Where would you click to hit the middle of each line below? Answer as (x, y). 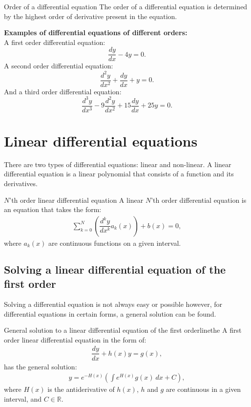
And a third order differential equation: (63, 91)
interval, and (23, 398)
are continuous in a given (203, 389)
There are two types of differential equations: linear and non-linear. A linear (118, 164)
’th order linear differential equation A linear (76, 200)
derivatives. (21, 183)
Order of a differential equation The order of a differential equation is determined (126, 6)
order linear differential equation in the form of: (75, 339)
